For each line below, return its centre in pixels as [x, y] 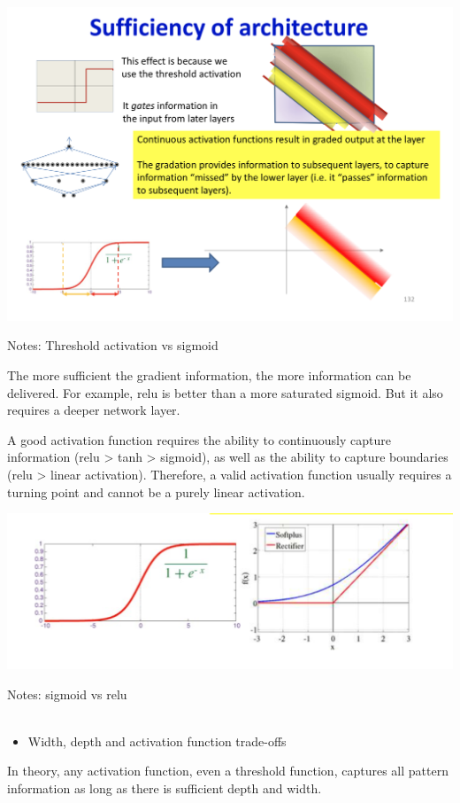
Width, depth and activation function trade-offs [157, 741]
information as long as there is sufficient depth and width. [165, 787]
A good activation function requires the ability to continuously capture [199, 439]
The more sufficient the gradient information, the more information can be [209, 375]
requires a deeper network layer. [94, 410]
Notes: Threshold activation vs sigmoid [113, 345]
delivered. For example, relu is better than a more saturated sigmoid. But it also [225, 392]
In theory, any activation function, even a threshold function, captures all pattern [228, 771]
